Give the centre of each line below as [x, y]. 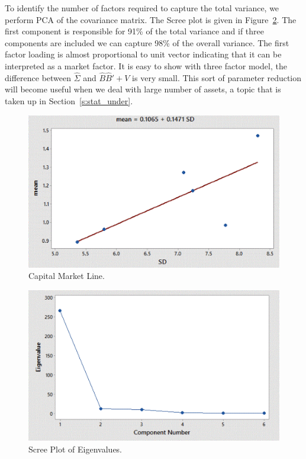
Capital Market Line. [67, 276]
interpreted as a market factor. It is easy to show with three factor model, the [146, 65]
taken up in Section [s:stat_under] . [69, 100]
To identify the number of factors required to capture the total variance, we [142, 8]
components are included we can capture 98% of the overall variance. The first [147, 42]
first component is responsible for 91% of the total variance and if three [135, 31]
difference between [38, 77]
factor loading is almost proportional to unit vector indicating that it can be [143, 54]
